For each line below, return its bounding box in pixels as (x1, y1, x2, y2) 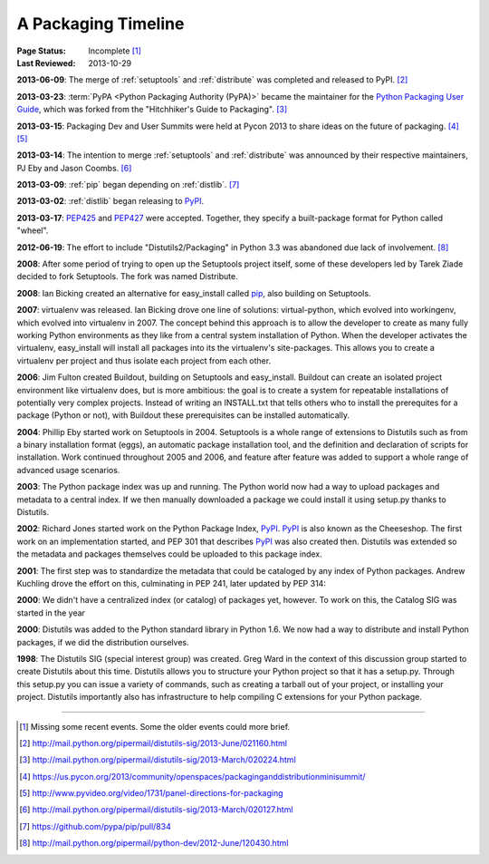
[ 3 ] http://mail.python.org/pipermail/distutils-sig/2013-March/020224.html (19, 754, 296, 765)
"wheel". (16, 225, 49, 236)
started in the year (16, 607, 86, 618)
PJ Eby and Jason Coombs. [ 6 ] (16, 162, 132, 173)
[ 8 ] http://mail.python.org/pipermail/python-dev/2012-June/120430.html (19, 838, 289, 849)
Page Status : (16, 45, 67, 56)
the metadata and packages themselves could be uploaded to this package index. (16, 548, 323, 559)
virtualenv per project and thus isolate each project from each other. (16, 354, 272, 366)
